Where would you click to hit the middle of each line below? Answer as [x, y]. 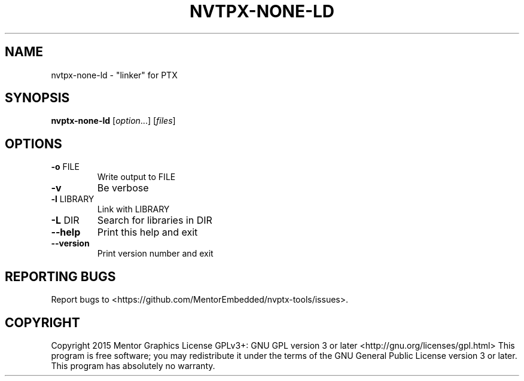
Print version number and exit [155, 254]
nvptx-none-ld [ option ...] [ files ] [113, 121]
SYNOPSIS [37, 98]
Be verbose [123, 188]
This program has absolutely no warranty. [133, 365]
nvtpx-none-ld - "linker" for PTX [114, 75]
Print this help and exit [147, 232]
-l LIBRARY [73, 199]
